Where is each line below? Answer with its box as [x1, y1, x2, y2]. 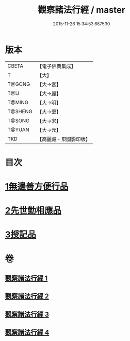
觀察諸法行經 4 [5, 328, 49, 337]
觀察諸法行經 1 [5, 274, 48, 283]
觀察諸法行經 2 [5, 292, 49, 301]
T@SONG [7, 117, 30, 124]
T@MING [7, 99, 29, 106]
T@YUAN [7, 126, 30, 133]
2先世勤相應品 [5, 205, 62, 216]
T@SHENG [7, 108, 32, 115]
